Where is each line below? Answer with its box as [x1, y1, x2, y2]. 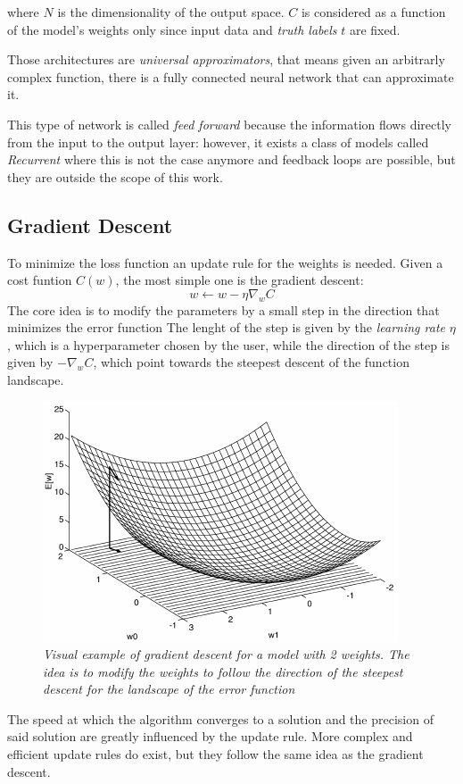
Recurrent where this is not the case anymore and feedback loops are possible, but [7, 150, 456, 169]
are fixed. [349, 20, 401, 38]
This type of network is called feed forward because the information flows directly [7, 114, 451, 133]
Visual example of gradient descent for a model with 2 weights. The [43, 645, 409, 663]
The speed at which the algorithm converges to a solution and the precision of [7, 709, 434, 728]
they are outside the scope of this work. [7, 167, 223, 186]
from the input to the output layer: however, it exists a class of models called [7, 132, 429, 151]
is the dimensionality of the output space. [57, 3, 285, 21]
